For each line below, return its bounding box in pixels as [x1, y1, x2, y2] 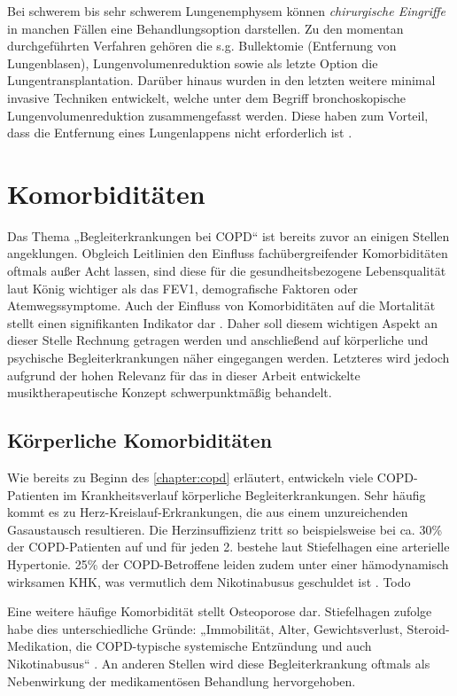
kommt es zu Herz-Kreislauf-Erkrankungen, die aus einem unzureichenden [7, 503, 408, 521]
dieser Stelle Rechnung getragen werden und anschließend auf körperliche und [7, 331, 429, 349]
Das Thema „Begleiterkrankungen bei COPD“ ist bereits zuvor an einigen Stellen [7, 226, 450, 245]
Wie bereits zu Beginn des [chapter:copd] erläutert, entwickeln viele [7, 468, 374, 487]
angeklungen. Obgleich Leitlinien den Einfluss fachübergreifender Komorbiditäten [7, 244, 448, 262]
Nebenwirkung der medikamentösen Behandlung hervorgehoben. [7, 671, 356, 690]
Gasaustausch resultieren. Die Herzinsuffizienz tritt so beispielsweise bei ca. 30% [7, 520, 443, 538]
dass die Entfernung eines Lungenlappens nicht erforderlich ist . [7, 123, 352, 142]
